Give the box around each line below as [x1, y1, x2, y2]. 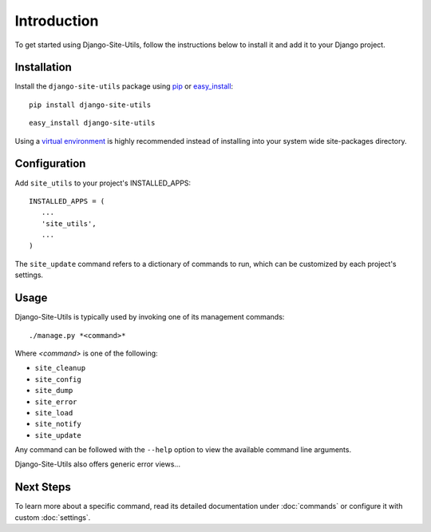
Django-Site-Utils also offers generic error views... [14, 459, 181, 469]
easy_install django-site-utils [29, 118, 156, 128]
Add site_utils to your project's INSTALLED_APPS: [14, 178, 192, 188]
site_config [34, 375, 81, 383]
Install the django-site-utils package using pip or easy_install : [14, 81, 234, 91]
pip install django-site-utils [29, 100, 152, 109]
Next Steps [14, 480, 71, 494]
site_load [34, 408, 73, 417]
